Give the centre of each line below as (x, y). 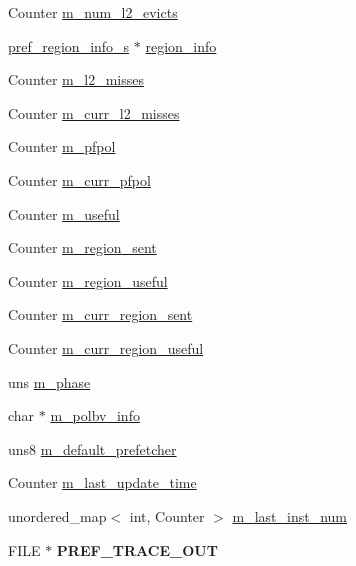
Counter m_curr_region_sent (100, 314)
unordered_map (57, 515)
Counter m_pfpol (62, 146)
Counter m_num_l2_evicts (93, 12)
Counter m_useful (64, 213)
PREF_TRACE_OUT (137, 549)
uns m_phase (49, 381)
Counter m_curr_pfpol (79, 179)
